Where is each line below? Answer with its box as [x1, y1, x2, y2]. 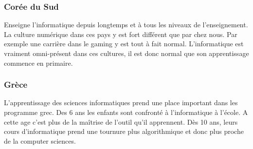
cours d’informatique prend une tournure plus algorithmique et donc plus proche [4, 126, 244, 136]
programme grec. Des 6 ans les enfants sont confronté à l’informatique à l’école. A [4, 107, 248, 117]
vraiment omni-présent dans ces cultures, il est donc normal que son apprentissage [4, 48, 249, 58]
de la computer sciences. [4, 135, 76, 146]
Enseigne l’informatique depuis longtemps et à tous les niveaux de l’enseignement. [4, 19, 248, 30]
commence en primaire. [4, 57, 73, 68]
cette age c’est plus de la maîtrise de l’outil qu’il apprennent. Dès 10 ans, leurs [4, 116, 238, 127]
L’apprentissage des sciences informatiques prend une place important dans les [4, 97, 238, 108]
